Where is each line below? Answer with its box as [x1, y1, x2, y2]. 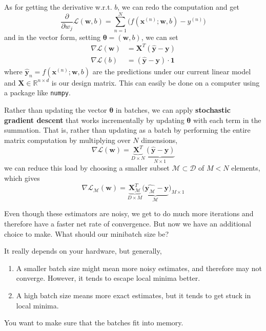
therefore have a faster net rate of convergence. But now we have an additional [4, 218, 252, 229]
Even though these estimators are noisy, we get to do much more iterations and [4, 208, 254, 219]
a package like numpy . [4, 87, 71, 98]
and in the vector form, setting [4, 31, 100, 42]
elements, [231, 162, 260, 173]
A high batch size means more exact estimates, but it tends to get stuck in [16, 289, 251, 300]
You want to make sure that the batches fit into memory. [4, 317, 183, 328]
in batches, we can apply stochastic [115, 105, 231, 115]
